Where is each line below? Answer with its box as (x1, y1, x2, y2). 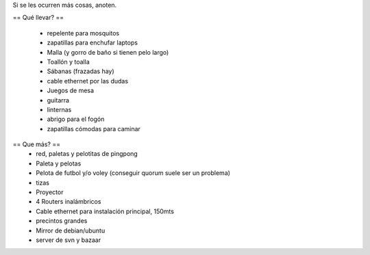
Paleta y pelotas (36, 159, 82, 167)
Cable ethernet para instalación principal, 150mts (36, 207, 175, 215)
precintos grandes (36, 217, 88, 225)
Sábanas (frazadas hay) (47, 67, 114, 75)
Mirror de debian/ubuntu (36, 226, 106, 234)
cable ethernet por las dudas (47, 77, 129, 85)
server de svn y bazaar (36, 236, 101, 244)
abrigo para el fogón (47, 115, 105, 123)
